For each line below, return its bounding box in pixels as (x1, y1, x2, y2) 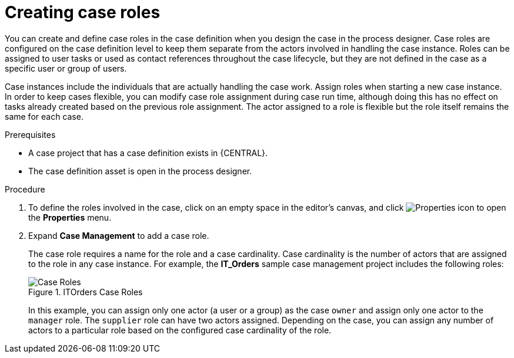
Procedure (5, 184, 45, 194)
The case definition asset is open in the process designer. (28, 166, 252, 176)
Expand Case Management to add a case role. (28, 230, 209, 241)
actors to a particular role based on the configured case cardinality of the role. (28, 325, 332, 335)
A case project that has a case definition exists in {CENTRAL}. (28, 147, 268, 158)
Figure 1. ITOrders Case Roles (28, 286, 143, 297)
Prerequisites (5, 129, 56, 140)
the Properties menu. (28, 212, 112, 222)
